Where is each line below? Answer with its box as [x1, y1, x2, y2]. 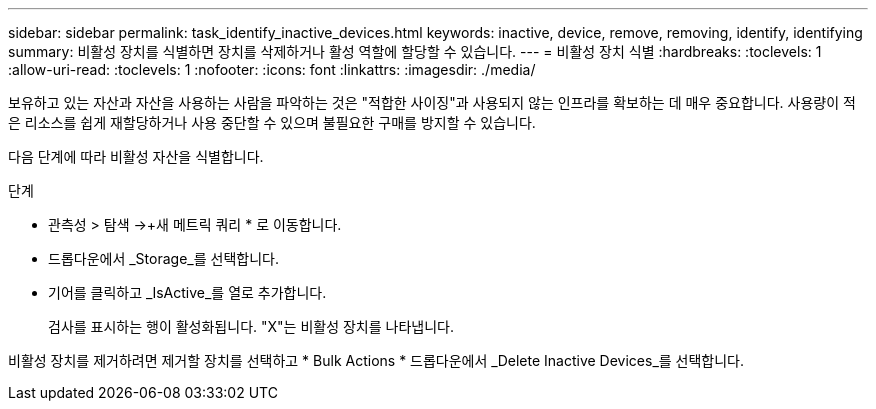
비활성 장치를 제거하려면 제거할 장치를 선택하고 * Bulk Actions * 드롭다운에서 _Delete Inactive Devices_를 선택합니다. [8, 352, 745, 369]
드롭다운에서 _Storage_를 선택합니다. [48, 250, 279, 267]
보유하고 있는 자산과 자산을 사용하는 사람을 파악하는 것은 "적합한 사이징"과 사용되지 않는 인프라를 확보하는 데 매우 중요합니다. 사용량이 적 [8, 94, 856, 111]
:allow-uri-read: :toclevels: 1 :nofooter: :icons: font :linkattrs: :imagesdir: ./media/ [8, 61, 536, 78]
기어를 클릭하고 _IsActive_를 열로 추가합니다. [48, 284, 327, 301]
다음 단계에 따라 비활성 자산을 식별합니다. [8, 148, 264, 165]
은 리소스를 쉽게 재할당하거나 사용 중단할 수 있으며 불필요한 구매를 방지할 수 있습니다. [8, 114, 536, 131]
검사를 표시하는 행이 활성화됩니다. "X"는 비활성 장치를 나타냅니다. [48, 318, 454, 335]
